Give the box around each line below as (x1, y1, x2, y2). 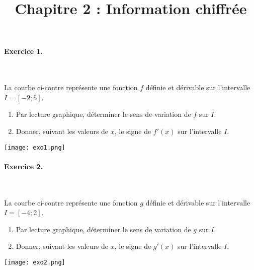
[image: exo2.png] (4, 258, 65, 266)
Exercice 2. (4, 161, 43, 171)
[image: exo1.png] (4, 144, 65, 151)
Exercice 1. (4, 46, 43, 56)
